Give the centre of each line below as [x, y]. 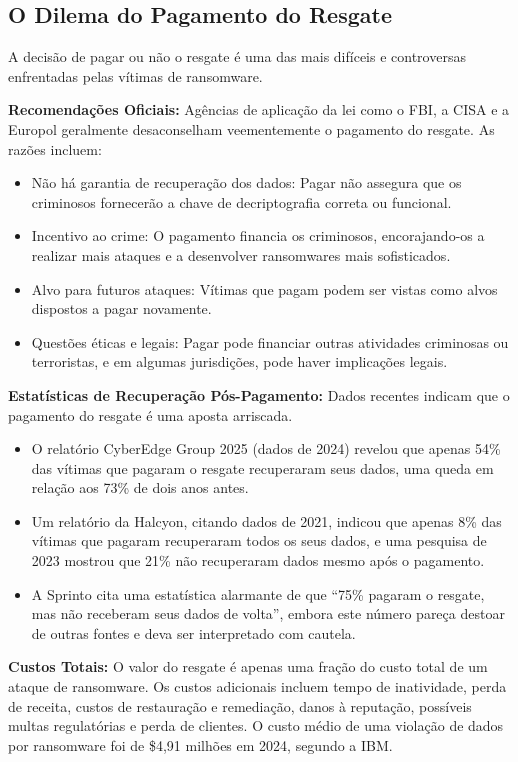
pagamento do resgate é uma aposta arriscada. [150, 414]
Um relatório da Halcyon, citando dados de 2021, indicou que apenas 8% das [266, 520]
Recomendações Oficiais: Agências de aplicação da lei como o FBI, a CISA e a [259, 109]
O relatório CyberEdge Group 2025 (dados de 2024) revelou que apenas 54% [266, 448]
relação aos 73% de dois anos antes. [140, 487]
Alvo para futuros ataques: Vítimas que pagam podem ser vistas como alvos [264, 288]
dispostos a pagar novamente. [121, 308]
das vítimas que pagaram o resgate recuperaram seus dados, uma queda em [262, 467]
